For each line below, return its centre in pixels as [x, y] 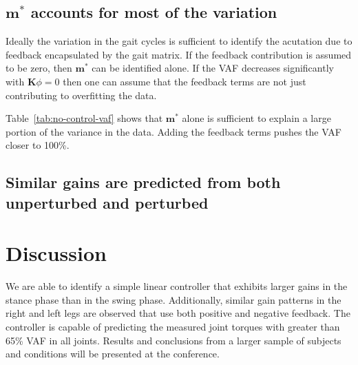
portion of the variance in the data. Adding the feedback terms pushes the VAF [173, 131]
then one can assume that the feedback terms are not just [185, 81]
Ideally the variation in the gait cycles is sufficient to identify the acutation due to [179, 41]
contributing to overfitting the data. [81, 95]
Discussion [56, 253]
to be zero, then [39, 68]
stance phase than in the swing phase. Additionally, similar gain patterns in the [173, 299]
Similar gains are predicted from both [143, 182]
